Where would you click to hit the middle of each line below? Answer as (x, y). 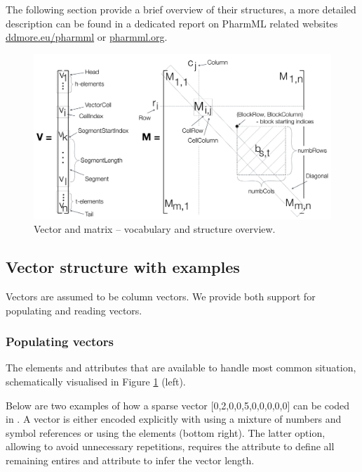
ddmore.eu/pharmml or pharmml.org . (87, 37)
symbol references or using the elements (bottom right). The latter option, (166, 432)
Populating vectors (60, 342)
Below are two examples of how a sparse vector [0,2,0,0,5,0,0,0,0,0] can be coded (178, 405)
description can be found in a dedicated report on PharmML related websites (172, 23)
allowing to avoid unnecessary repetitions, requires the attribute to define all (170, 446)
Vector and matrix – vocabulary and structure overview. (155, 229)
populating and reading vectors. (74, 310)
